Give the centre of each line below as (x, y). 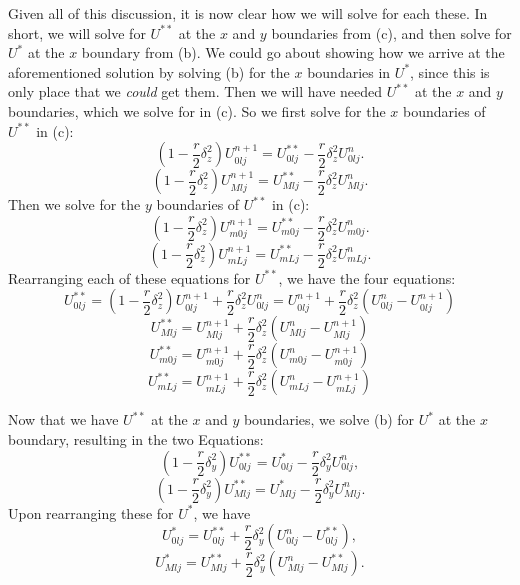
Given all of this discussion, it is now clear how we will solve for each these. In (248, 13)
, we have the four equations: (367, 277)
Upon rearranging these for (91, 512)
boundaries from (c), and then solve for (391, 32)
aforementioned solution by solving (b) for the (149, 71)
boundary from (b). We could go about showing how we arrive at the (293, 52)
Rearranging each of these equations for (129, 277)
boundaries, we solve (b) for (329, 419)
